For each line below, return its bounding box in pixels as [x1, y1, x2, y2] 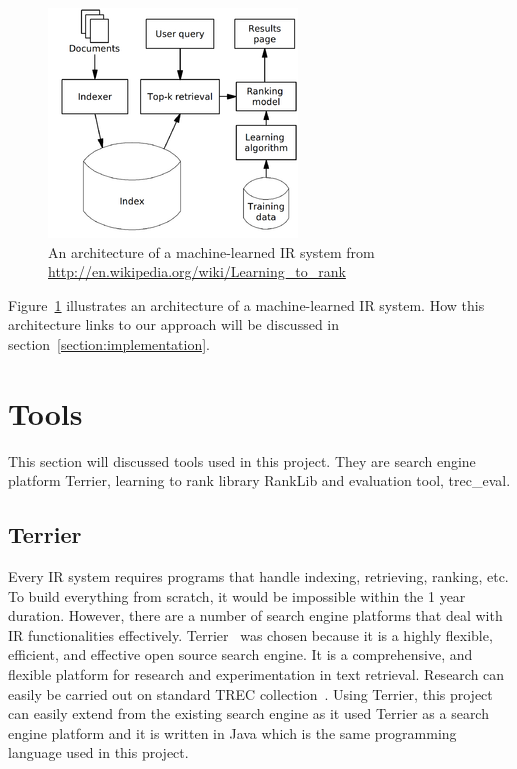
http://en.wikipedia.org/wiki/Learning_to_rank [48, 261, 346, 282]
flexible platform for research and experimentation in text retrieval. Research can [8, 664, 505, 685]
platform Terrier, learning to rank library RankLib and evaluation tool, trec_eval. [8, 470, 511, 491]
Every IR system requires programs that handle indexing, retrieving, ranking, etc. [8, 566, 509, 587]
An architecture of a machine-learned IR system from [48, 241, 375, 262]
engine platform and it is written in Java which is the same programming [8, 722, 457, 743]
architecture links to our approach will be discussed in [8, 314, 340, 335]
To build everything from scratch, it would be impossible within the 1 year [8, 585, 466, 606]
